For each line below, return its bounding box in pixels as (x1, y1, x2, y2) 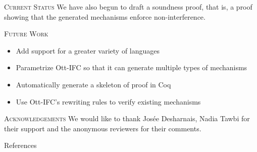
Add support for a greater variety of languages (16, 45, 160, 56)
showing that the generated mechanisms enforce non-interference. (4, 11, 205, 22)
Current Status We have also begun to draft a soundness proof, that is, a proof (4, 2, 252, 12)
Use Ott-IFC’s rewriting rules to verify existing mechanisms (16, 96, 201, 107)
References (4, 140, 37, 150)
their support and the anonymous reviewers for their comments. (4, 123, 201, 133)
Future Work (4, 28, 48, 39)
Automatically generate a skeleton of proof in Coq (16, 79, 171, 89)
